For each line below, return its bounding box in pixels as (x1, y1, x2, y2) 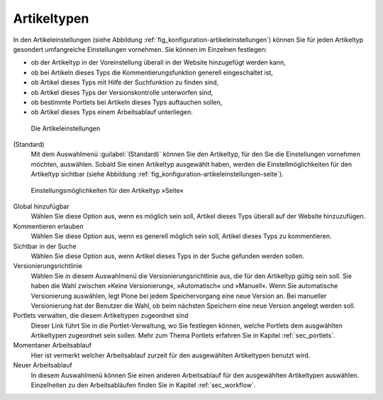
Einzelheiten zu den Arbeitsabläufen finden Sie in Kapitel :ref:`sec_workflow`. (30, 381, 256, 389)
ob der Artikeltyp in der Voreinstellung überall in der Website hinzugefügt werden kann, (30, 58, 287, 67)
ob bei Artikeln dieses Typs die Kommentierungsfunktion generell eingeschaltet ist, (30, 68, 273, 77)
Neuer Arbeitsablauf (13, 361, 72, 370)
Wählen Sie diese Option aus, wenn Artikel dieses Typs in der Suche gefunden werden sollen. (30, 252, 305, 260)
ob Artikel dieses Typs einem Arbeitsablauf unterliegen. (30, 108, 193, 116)
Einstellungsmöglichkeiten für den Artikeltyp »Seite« (30, 186, 184, 194)
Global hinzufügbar (13, 202, 70, 211)
